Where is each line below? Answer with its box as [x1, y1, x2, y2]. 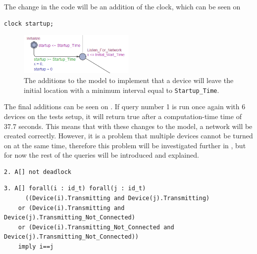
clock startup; [4, 20, 54, 27]
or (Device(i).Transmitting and [18, 204, 125, 212]
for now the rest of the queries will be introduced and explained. [4, 150, 199, 160]
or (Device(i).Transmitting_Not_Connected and [18, 223, 174, 231]
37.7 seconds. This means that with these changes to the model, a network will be [4, 121, 253, 131]
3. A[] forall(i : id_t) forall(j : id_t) [4, 185, 146, 192]
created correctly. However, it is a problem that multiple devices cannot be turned [4, 130, 253, 141]
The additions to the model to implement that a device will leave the [24, 75, 234, 85]
